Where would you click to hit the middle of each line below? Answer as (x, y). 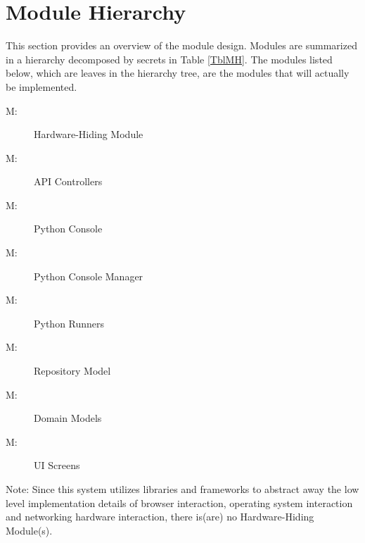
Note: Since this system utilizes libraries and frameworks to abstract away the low (182, 489)
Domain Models (68, 418)
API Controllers (68, 181)
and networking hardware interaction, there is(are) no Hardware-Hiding (160, 517)
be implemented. (41, 86)
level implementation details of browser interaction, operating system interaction (179, 503)
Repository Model (72, 371)
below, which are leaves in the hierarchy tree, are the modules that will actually (178, 73)
